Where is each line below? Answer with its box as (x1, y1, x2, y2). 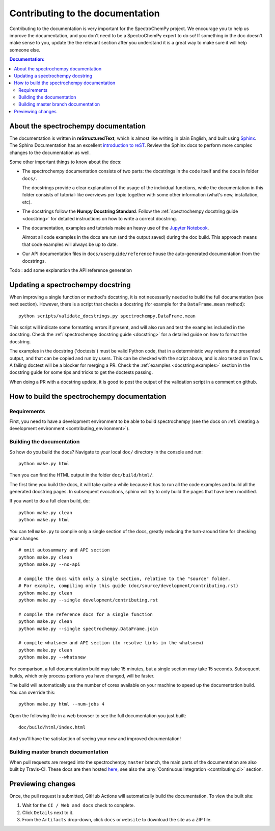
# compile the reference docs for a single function (18, 611, 153, 617)
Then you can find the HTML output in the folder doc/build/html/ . (9, 472, 154, 478)
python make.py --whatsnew (18, 654, 86, 660)
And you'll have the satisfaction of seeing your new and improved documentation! (9, 736, 181, 742)
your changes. (9, 536, 40, 542)
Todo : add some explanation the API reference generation (9, 267, 132, 273)
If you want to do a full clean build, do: (9, 498, 90, 504)
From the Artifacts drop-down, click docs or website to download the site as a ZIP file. (22, 817, 212, 822)
